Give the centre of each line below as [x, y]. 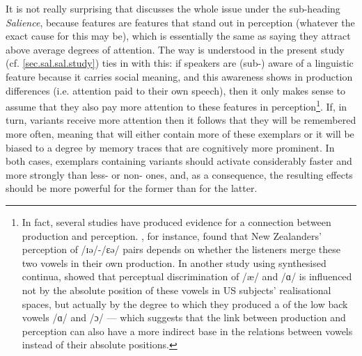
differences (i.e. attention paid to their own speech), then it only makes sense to [176, 90]
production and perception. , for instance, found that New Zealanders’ [172, 235]
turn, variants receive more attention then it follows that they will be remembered [181, 120]
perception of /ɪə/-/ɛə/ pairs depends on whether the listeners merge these [181, 249]
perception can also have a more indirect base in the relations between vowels [187, 331]
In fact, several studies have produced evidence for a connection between [176, 221]
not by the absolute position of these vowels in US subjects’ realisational [176, 290]
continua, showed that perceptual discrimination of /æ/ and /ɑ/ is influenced [187, 276]
